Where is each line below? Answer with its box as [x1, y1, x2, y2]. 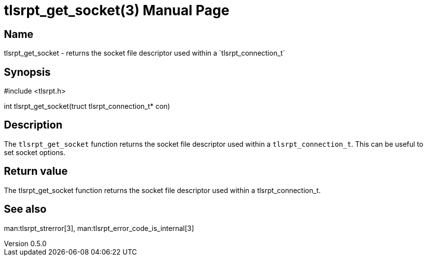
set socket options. [4, 148, 65, 157]
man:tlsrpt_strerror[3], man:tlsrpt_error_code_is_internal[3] [4, 224, 194, 232]
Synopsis [4, 65, 51, 78]
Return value [4, 165, 68, 178]
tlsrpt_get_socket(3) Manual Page [4, 2, 230, 19]
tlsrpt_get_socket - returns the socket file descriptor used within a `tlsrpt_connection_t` [4, 49, 285, 58]
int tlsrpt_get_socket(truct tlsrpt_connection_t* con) [4, 102, 170, 111]
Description [4, 119, 62, 131]
